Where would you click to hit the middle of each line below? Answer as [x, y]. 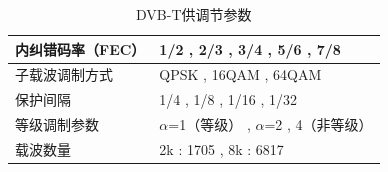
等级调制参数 [57, 124]
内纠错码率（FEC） [80, 48]
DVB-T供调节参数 [194, 14]
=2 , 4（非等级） [318, 124]
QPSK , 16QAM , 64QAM [240, 74]
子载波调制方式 [64, 74]
